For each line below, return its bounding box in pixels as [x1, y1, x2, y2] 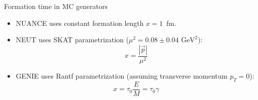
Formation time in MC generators [4, 1, 108, 11]
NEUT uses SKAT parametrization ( [16, 34, 129, 45]
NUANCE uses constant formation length [16, 17, 144, 28]
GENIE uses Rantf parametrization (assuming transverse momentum [16, 70, 228, 81]
